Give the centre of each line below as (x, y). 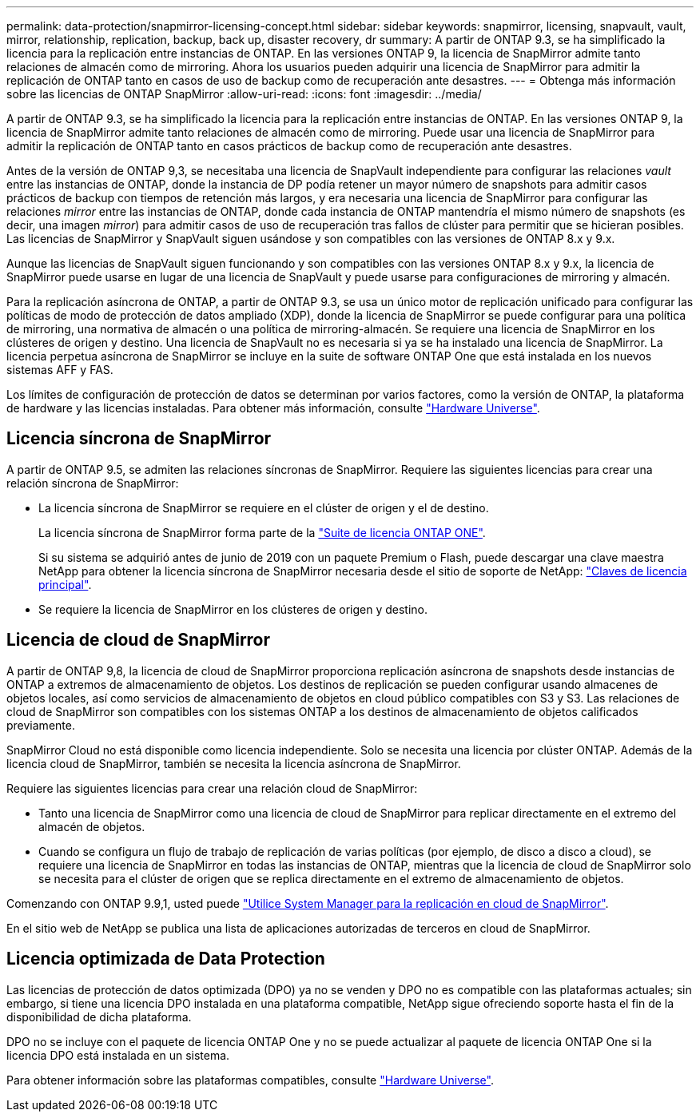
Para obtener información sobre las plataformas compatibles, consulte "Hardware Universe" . (250, 1080)
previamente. (41, 725)
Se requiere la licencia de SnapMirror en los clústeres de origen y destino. (233, 609)
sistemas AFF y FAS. (60, 370)
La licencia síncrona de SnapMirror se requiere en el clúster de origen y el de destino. (264, 507)
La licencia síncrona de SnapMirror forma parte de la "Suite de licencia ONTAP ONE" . (262, 532)
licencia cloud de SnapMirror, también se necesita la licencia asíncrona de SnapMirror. (234, 763)
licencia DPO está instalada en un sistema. (118, 1055)
